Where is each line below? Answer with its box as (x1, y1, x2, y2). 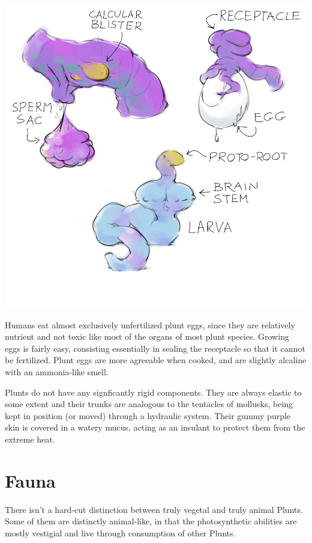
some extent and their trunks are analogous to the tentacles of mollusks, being (5, 397, 293, 410)
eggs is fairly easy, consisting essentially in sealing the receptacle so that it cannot (5, 342, 305, 354)
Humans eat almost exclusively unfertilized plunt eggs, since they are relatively (5, 318, 295, 331)
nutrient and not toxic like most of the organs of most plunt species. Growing (5, 330, 289, 343)
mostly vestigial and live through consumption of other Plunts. (5, 526, 236, 539)
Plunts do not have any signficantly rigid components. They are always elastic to (5, 385, 302, 398)
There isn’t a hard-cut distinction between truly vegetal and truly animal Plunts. (5, 503, 303, 515)
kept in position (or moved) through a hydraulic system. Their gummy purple (5, 409, 291, 422)
